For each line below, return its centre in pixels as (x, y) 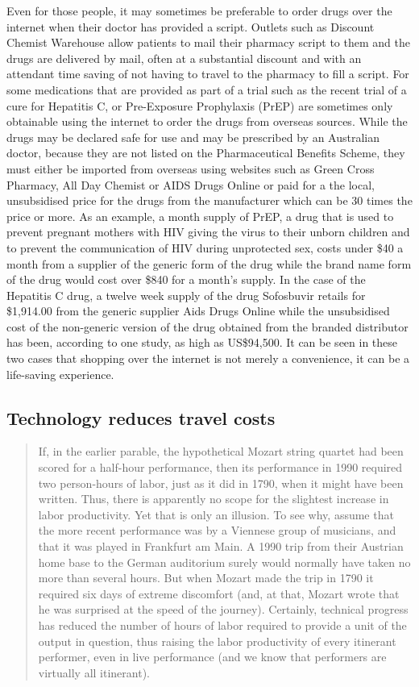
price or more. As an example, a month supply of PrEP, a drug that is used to (200, 216)
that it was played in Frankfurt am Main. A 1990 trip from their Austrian (221, 546)
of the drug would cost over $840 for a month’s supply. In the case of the (186, 279)
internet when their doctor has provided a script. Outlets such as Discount (191, 26)
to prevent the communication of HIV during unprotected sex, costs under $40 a (205, 247)
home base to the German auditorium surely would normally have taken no (224, 562)
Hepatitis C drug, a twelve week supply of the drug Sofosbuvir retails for (186, 295)
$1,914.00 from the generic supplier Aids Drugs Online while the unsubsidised (198, 311)
